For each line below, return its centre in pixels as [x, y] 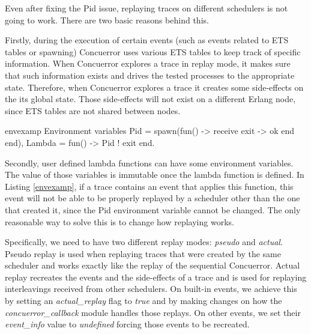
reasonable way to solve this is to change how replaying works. [119, 221]
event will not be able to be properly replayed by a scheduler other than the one [152, 198]
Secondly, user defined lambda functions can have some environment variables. [149, 162]
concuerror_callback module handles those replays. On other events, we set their [153, 312]
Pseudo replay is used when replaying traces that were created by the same [143, 253]
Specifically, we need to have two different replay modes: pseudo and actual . [144, 242]
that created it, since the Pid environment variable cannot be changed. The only [153, 209]
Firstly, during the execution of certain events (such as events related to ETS [147, 40]
